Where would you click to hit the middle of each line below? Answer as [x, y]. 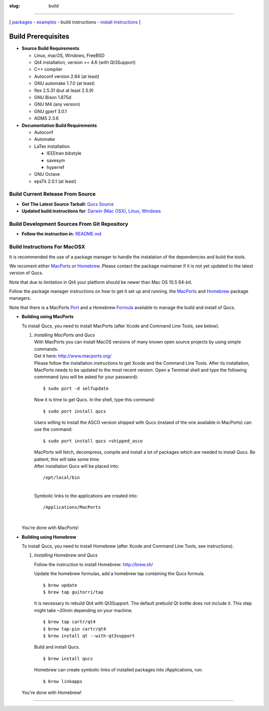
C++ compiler [48, 69]
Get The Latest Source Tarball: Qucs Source [68, 204]
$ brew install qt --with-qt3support [89, 636]
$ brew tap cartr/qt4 [69, 622]
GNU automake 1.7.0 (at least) [65, 83]
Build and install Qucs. [57, 647]
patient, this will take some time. [67, 459]
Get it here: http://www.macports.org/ [73, 356]
